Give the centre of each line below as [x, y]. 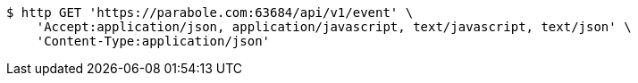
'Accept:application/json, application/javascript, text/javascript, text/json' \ [334, 27]
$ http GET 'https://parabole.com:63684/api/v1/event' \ [210, 12]
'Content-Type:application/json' [153, 41]
